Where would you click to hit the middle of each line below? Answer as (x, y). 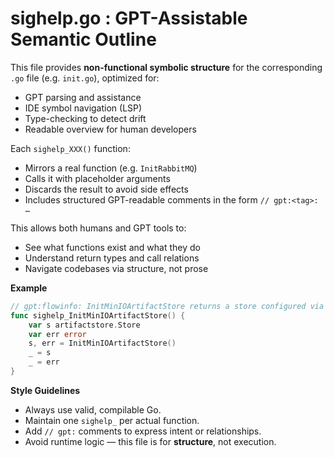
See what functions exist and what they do (112, 247)
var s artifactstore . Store (84, 325)
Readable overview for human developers (110, 129)
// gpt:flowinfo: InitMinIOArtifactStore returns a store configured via (167, 306)
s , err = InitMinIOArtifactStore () (102, 343)
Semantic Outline (83, 39)
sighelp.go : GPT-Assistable (129, 18)
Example (29, 288)
